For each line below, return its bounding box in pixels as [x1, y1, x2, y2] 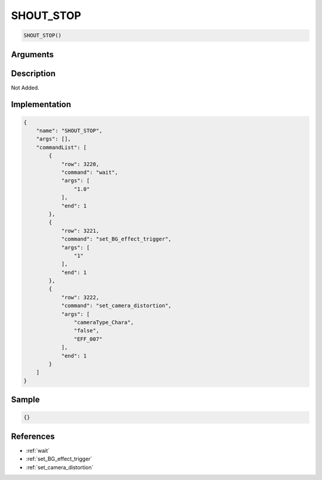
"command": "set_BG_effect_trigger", [61, 236, 172, 242]
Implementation [11, 99, 72, 110]
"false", [73, 328, 100, 334]
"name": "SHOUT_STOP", [36, 127, 103, 134]
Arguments [11, 49, 54, 60]
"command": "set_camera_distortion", [61, 303, 172, 309]
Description [11, 68, 56, 79]
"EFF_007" [73, 335, 103, 342]
